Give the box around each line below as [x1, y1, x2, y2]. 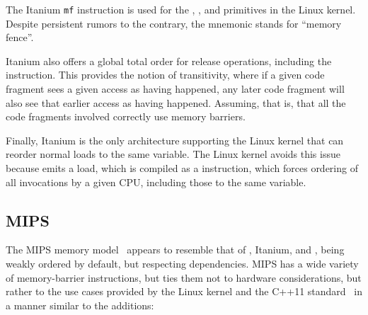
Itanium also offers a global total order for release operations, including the [6, 53, 332, 68]
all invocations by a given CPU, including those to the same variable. [6, 174, 306, 189]
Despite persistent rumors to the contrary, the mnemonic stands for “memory [6, 16, 342, 30]
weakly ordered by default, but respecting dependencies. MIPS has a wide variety [6, 256, 359, 270]
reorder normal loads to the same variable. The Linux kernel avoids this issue [6, 147, 340, 161]
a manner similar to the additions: [6, 297, 154, 312]
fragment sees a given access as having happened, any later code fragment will [6, 81, 345, 96]
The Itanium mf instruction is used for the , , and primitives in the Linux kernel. [6, 2, 356, 16]
